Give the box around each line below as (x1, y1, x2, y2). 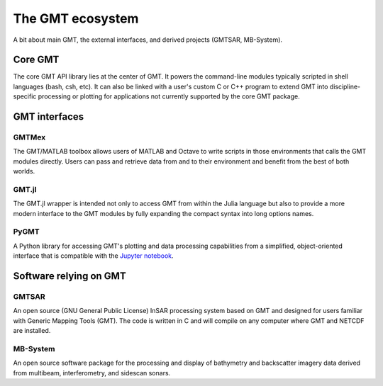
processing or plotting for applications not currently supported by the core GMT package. (38, 92, 301, 101)
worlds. (13, 167, 35, 176)
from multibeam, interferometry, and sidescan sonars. (13, 368, 171, 377)
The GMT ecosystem (13, 11, 139, 26)
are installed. (13, 327, 51, 335)
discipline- (329, 82, 361, 91)
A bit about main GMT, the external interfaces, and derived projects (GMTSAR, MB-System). (13, 35, 283, 44)
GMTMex (13, 132, 46, 142)
